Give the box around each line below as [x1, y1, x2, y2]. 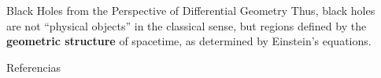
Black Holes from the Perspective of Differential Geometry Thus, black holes [6, 2, 375, 18]
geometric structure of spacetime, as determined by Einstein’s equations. [6, 33, 372, 49]
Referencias [6, 58, 61, 75]
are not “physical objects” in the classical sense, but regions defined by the [6, 17, 367, 34]
